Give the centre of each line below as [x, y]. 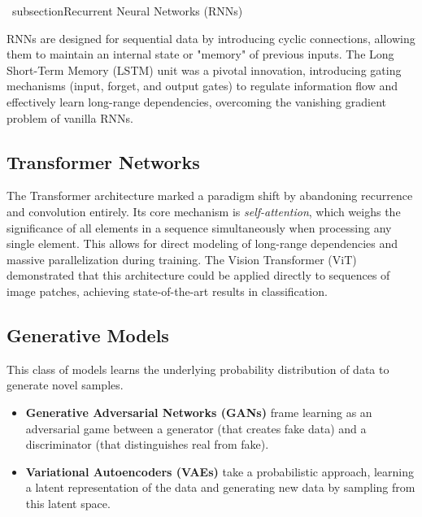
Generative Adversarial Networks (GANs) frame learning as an [199, 412]
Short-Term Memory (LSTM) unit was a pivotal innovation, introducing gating [204, 70]
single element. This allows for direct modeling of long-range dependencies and [202, 243]
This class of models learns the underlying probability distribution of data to [198, 369]
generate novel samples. [65, 385]
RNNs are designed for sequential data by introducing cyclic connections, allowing [211, 38]
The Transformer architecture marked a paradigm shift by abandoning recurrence [210, 196]
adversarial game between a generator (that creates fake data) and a [196, 428]
